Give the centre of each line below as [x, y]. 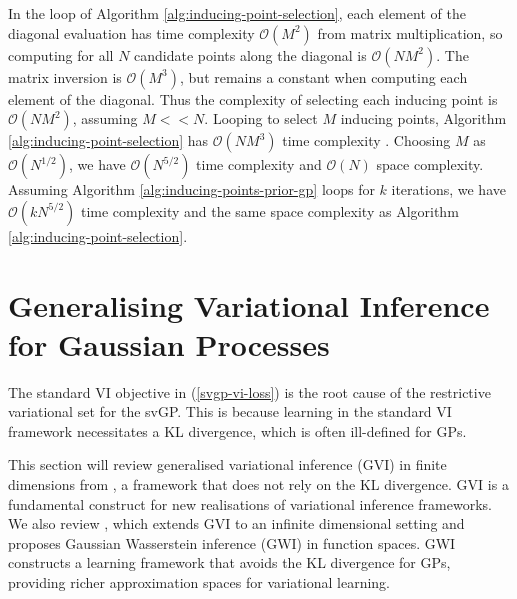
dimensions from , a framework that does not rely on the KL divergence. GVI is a [258, 484]
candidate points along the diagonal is [250, 54]
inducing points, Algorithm [423, 118]
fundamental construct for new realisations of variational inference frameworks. [250, 503]
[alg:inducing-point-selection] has [108, 140]
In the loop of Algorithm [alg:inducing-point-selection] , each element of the [237, 13]
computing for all [61, 54]
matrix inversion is [65, 76]
